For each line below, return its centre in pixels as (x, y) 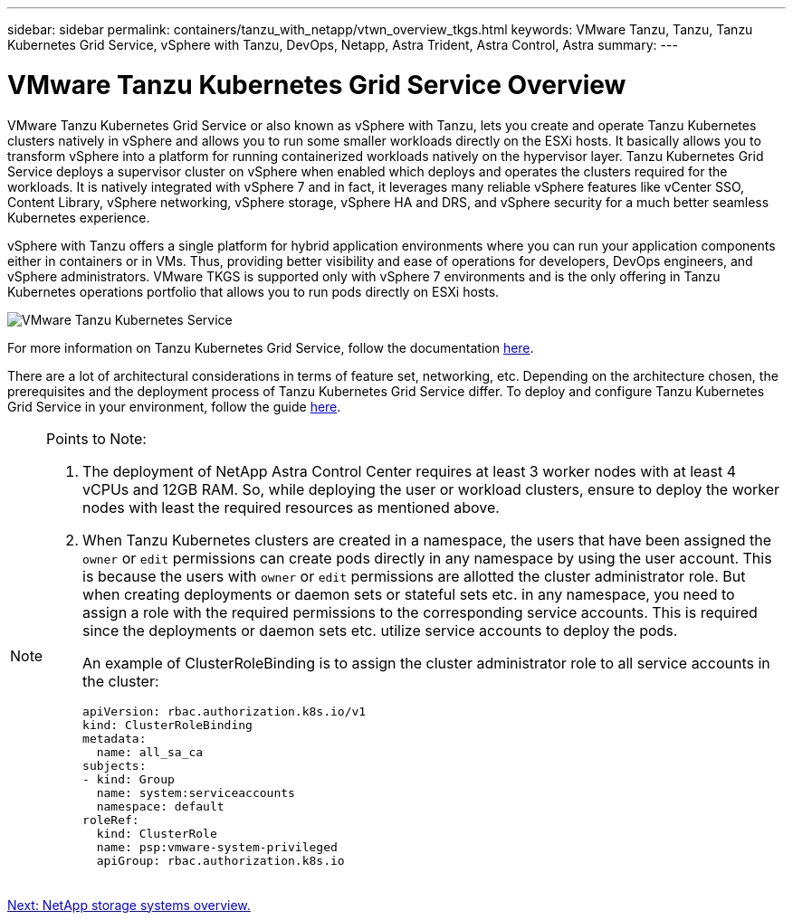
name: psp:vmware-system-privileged (217, 847)
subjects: (115, 765)
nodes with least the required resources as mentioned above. (291, 507)
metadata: (115, 738)
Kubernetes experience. (79, 217)
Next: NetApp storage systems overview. (129, 905)
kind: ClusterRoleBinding (167, 725)
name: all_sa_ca (150, 752)
